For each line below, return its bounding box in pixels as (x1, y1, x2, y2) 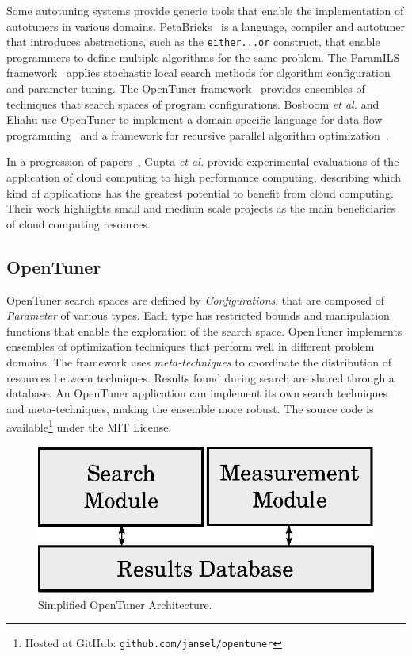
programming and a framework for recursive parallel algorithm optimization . (6, 126, 389, 143)
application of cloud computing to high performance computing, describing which (6, 169, 402, 185)
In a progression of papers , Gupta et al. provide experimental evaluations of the (6, 153, 399, 170)
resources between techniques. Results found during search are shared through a (6, 369, 395, 386)
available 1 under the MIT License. (6, 416, 172, 435)
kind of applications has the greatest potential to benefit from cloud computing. (6, 184, 394, 201)
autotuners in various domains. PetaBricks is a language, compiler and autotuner (6, 17, 406, 34)
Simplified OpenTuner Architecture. (38, 596, 212, 612)
